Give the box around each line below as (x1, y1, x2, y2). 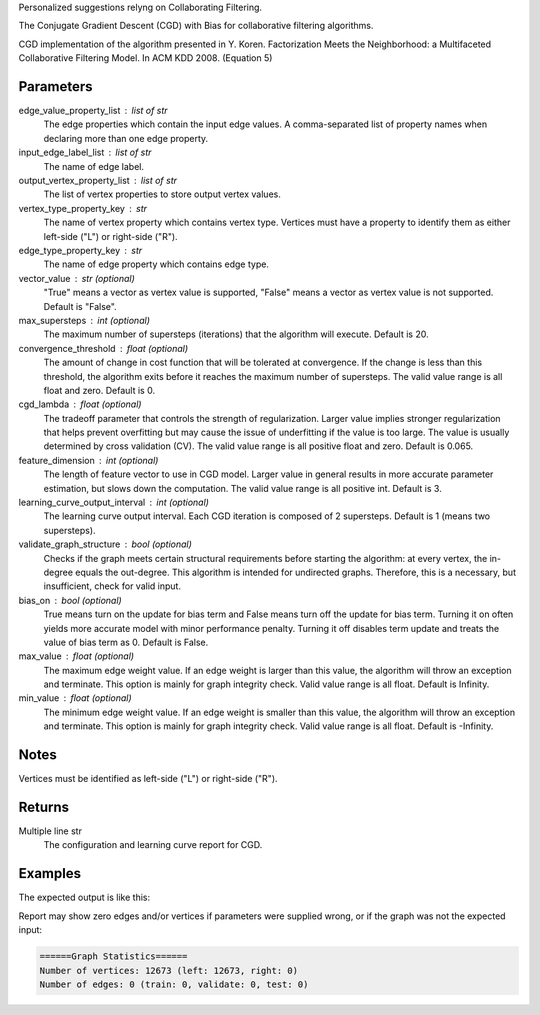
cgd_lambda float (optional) (18, 398, 142, 410)
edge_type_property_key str (18, 244, 143, 256)
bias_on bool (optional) (18, 594, 122, 606)
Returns (18, 798, 70, 815)
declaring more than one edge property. (43, 132, 209, 144)
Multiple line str (18, 825, 82, 837)
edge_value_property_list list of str (18, 105, 169, 117)
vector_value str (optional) (18, 272, 135, 284)
